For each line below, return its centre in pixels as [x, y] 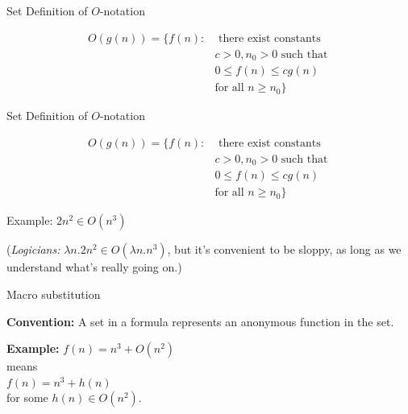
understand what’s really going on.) [94, 267]
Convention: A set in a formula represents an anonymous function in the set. [200, 321]
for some [27, 397]
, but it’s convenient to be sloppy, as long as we [284, 249]
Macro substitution [54, 294]
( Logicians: [33, 249]
